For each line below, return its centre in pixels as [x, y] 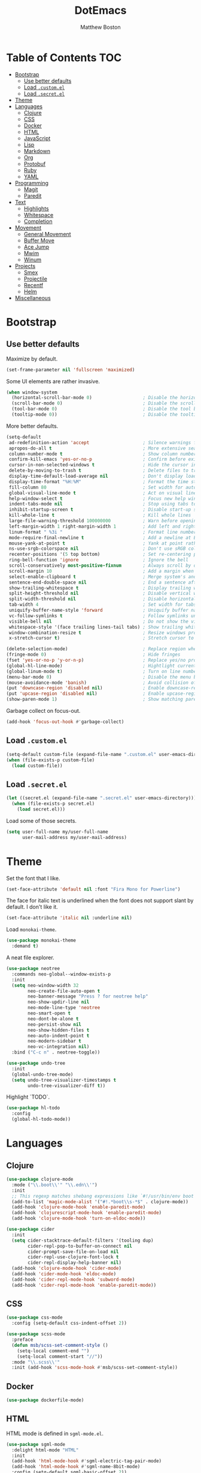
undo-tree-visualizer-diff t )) [67, 1085]
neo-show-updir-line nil [59, 1002]
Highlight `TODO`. [28, 1097]
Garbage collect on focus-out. [43, 711]
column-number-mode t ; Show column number [103, 454]
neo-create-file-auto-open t [64, 991]
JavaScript [37, 138]
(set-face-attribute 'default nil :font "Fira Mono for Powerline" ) [93, 889]
